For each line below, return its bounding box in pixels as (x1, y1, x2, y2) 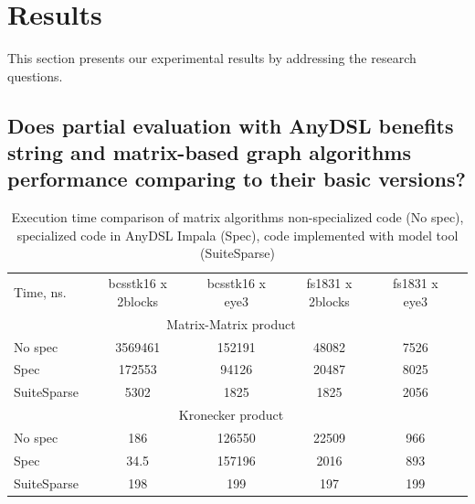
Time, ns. (14, 283, 67, 302)
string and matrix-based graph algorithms (7, 138, 411, 166)
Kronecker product (178, 405, 284, 424)
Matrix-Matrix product (166, 314, 296, 333)
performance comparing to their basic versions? (7, 165, 466, 193)
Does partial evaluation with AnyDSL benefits (7, 111, 454, 139)
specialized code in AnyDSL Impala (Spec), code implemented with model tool (16, 225, 459, 244)
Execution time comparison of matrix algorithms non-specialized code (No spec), (11, 208, 464, 227)
